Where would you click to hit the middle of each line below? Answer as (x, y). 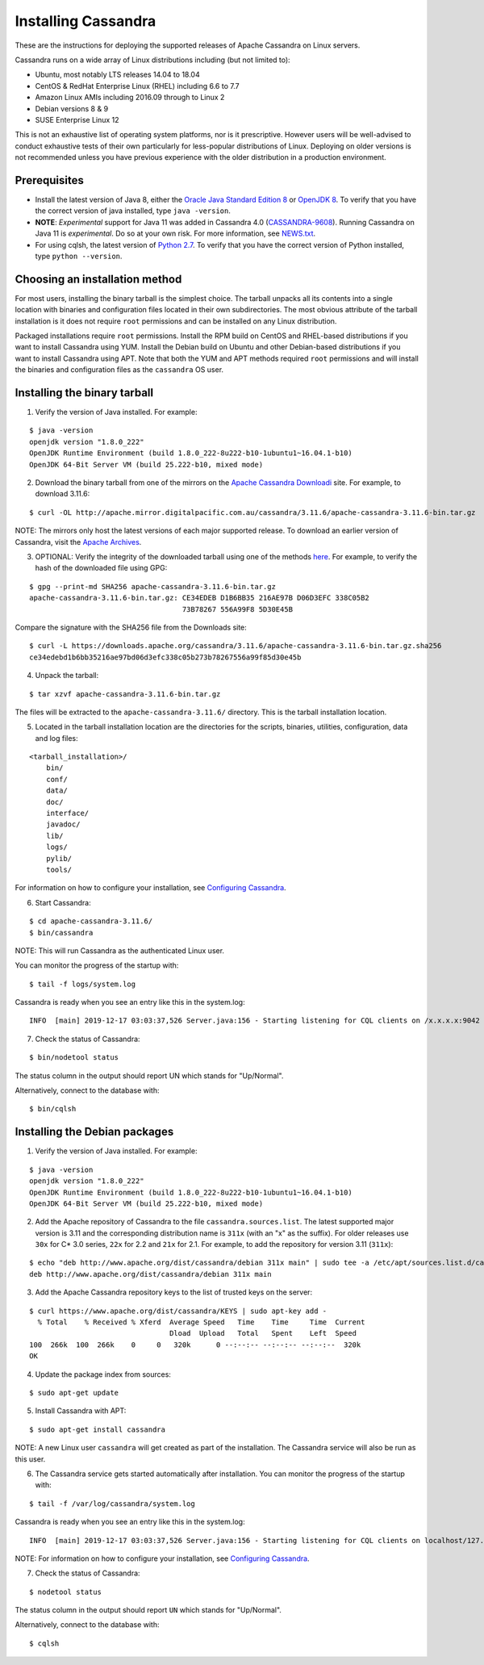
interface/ (67, 814)
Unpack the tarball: (67, 676)
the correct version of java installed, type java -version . (133, 211)
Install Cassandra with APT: (81, 1411)
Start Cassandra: (63, 902)
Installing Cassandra (86, 21)
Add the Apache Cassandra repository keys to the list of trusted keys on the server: (174, 1292)
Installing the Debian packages (94, 1132)
